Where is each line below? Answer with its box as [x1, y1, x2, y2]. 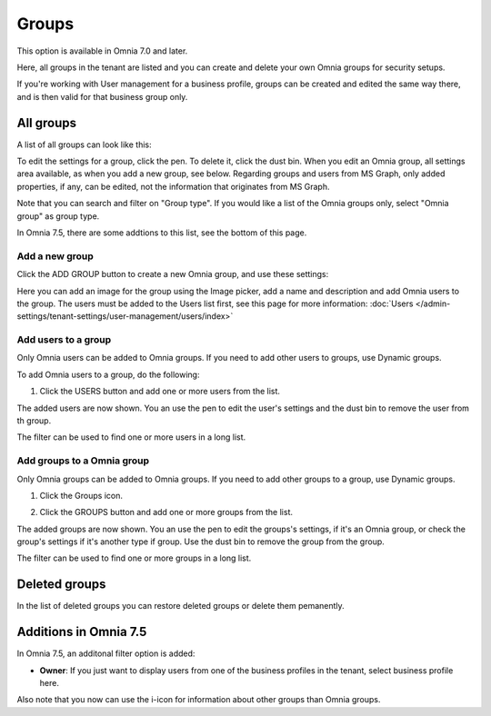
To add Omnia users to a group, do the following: [16, 369, 200, 380]
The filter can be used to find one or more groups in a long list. [16, 552, 252, 563]
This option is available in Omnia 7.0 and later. [16, 45, 188, 56]
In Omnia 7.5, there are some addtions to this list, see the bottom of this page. [16, 227, 307, 238]
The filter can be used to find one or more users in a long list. [16, 432, 246, 443]
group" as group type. [16, 210, 100, 222]
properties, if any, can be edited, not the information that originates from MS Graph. [16, 181, 331, 192]
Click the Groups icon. [39, 490, 123, 501]
